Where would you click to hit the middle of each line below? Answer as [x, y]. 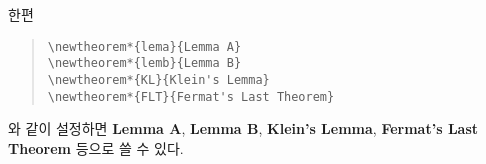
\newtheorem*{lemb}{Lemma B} [144, 63]
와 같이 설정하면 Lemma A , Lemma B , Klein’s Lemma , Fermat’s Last [243, 128]
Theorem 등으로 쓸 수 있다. [96, 147]
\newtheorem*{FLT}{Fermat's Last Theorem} [191, 96]
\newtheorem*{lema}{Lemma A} [144, 46]
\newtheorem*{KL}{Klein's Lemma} [158, 79]
